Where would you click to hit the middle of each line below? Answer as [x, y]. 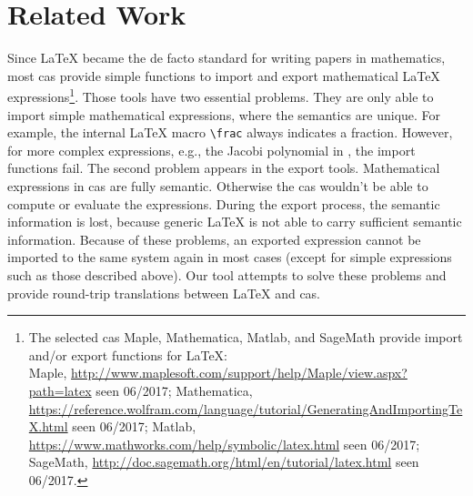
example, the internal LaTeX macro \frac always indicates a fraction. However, [230, 132]
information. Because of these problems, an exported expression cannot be [214, 239]
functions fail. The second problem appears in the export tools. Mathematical [224, 168]
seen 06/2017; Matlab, [134, 426]
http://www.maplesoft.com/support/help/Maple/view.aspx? [239, 373]
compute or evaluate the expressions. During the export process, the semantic [224, 203]
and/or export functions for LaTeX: [128, 354]
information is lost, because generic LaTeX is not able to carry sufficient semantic [235, 222]
